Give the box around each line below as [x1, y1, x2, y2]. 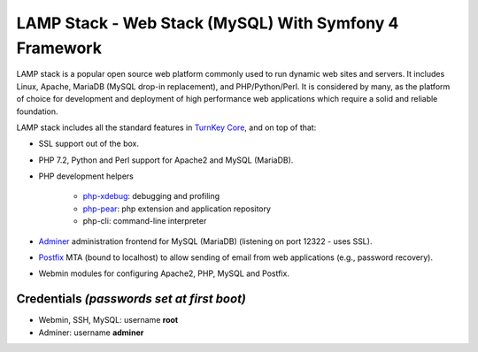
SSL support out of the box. [38, 138, 140, 149]
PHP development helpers [38, 171, 135, 181]
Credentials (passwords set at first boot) [16, 292, 247, 307]
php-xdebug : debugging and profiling [82, 191, 220, 202]
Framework [16, 38, 102, 57]
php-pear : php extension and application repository [82, 203, 272, 214]
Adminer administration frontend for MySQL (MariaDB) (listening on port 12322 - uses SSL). [38, 235, 373, 247]
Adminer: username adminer [38, 327, 144, 338]
